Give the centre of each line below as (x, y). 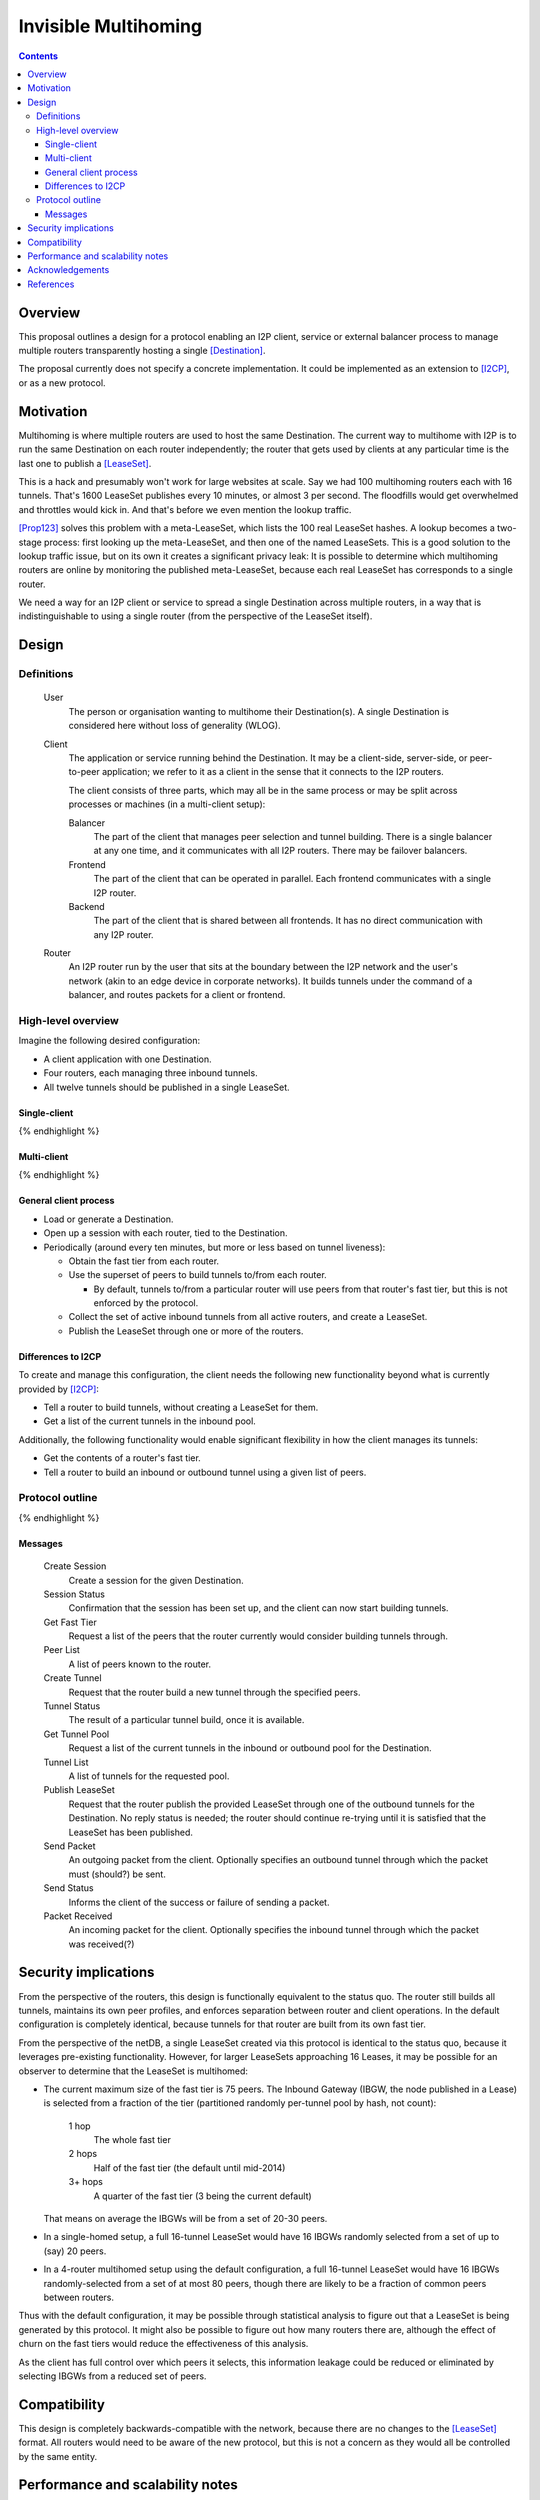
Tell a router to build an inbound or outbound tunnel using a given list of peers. (205, 1472)
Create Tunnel (72, 1678)
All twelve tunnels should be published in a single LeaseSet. (166, 1087)
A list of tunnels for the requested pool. (149, 1776)
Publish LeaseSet (79, 1790)
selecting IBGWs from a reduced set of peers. (112, 2376)
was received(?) (101, 1944)
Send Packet (69, 1846)
